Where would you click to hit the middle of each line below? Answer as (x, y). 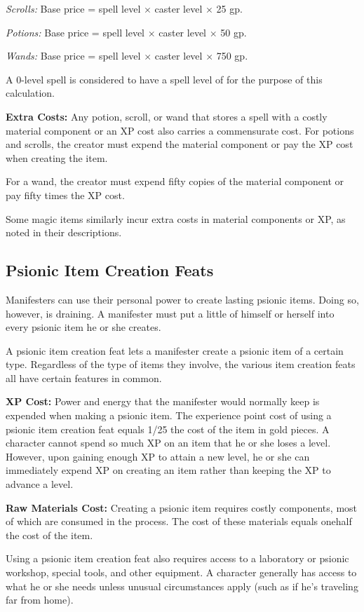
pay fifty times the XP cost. (65, 195)
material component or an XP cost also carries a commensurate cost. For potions (180, 130)
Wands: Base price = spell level (73, 56)
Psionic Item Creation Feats (110, 270)
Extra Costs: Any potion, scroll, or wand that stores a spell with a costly (167, 116)
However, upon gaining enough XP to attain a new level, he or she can (158, 456)
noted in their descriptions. (64, 232)
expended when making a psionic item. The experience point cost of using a (169, 415)
